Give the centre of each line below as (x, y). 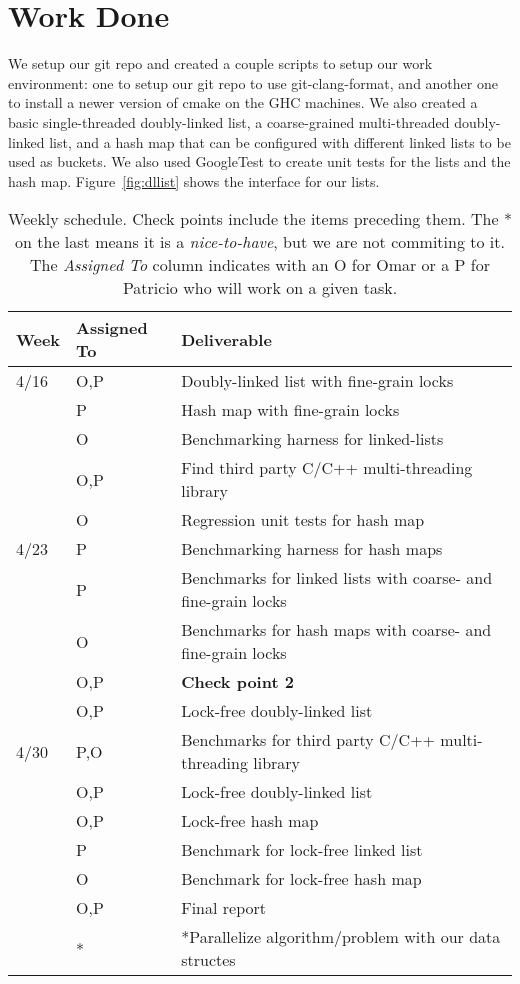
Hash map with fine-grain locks (290, 410)
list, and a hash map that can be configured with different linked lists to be (280, 141)
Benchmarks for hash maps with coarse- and (336, 630)
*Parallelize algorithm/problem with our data (341, 937)
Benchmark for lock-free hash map (301, 879)
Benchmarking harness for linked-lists (312, 439)
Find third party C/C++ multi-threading (327, 468)
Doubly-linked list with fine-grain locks (317, 381)
